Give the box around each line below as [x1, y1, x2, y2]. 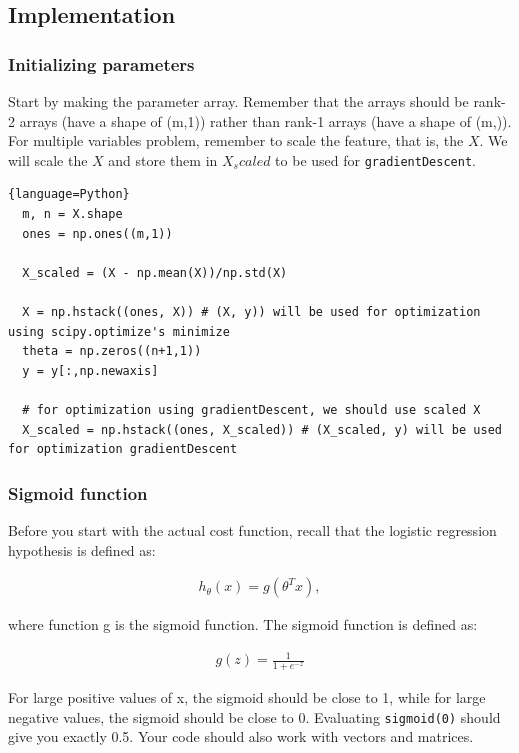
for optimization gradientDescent [8, 442, 238, 457]
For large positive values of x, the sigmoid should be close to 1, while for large [8, 687, 486, 708]
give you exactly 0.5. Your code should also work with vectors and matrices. [8, 726, 474, 747]
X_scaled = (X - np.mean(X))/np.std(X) [22, 265, 288, 280]
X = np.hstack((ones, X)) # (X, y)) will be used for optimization [22, 305, 481, 319]
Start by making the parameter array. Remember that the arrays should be [8, 91, 469, 111]
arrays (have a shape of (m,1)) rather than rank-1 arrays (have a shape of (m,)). [19, 110, 512, 131]
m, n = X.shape [22, 207, 123, 222]
